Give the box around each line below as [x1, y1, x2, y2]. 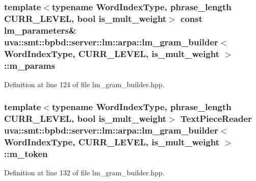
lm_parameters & [4, 23, 76, 36]
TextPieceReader [181, 112, 252, 125]
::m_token [4, 147, 48, 160]
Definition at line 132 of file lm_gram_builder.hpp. [4, 167, 165, 178]
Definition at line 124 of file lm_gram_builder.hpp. [4, 79, 165, 89]
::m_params [4, 59, 55, 71]
